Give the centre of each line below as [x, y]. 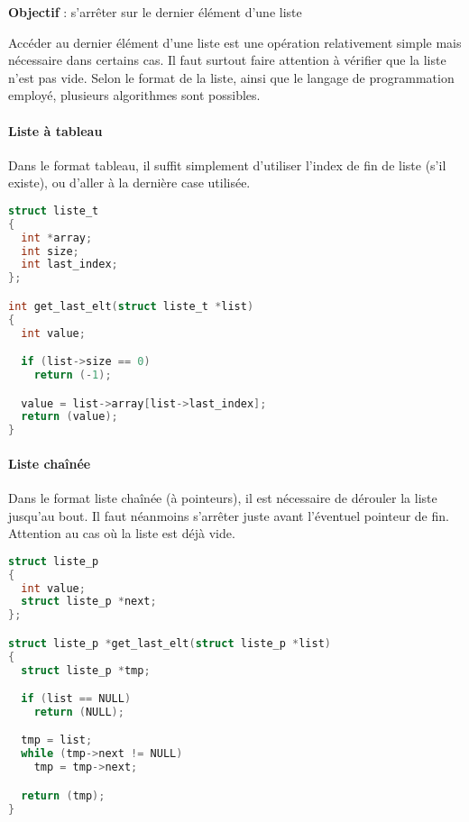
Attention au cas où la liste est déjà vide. [122, 533]
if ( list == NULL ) [76, 699]
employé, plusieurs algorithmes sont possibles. [134, 95]
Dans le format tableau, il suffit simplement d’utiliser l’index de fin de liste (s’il [227, 164]
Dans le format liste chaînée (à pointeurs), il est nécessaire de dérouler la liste [223, 497]
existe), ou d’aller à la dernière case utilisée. [129, 183]
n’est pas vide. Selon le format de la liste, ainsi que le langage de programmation [231, 77]
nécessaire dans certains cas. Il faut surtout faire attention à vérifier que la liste [227, 60]
